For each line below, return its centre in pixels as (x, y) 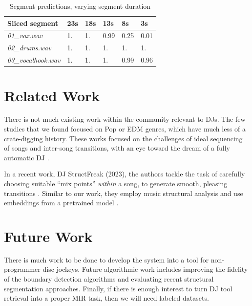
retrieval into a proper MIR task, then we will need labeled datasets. (106, 298)
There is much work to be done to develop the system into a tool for (106, 259)
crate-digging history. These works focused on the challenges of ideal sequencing (123, 138)
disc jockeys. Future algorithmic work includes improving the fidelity (145, 269)
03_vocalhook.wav (34, 60)
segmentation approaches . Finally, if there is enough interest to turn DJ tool (118, 288)
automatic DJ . (27, 157)
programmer (22, 269)
